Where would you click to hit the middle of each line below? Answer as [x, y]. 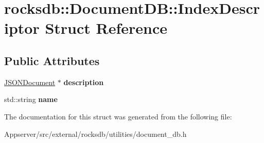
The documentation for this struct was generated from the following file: [118, 116]
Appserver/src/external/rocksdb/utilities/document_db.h [95, 134]
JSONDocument [30, 82]
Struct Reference [106, 28]
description [84, 82]
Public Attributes [52, 60]
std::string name [31, 99]
